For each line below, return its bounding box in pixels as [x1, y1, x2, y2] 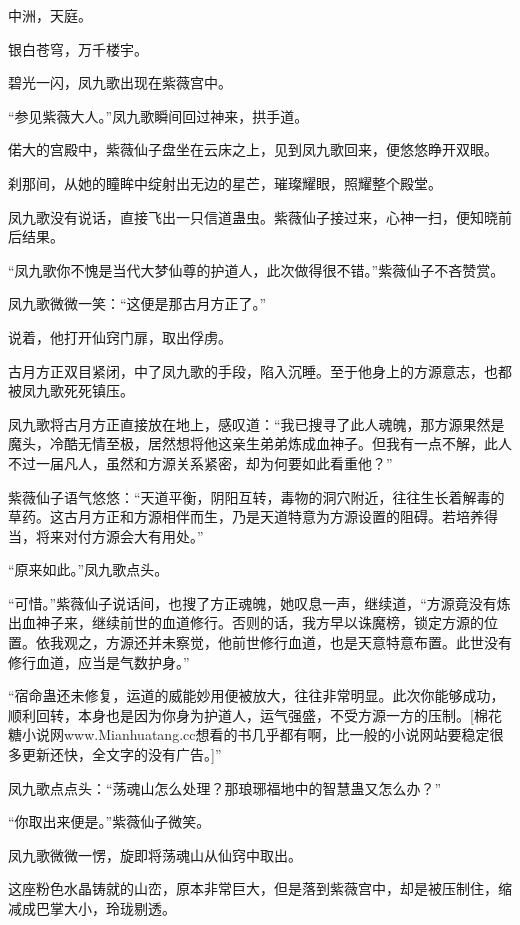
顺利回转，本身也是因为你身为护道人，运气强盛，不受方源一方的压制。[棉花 [8, 704, 502, 725]
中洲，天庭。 [8, 5, 92, 25]
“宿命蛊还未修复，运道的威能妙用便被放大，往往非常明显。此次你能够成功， [8, 685, 505, 706]
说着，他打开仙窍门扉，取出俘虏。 [8, 326, 232, 347]
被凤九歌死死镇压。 [8, 380, 134, 401]
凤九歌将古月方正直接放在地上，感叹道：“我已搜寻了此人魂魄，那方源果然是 [8, 413, 505, 434]
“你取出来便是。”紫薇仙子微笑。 [8, 811, 211, 832]
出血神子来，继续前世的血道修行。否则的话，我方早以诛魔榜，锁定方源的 [8, 612, 484, 633]
